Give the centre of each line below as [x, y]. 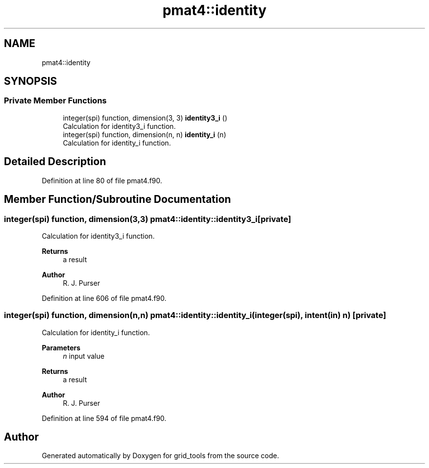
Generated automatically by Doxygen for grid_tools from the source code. [160, 456]
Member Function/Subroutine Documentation [118, 199]
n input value [84, 356]
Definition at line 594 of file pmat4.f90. [104, 418]
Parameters [61, 347]
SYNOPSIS [31, 81]
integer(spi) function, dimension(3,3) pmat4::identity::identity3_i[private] [148, 219]
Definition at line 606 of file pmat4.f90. [104, 298]
